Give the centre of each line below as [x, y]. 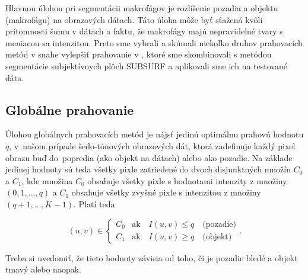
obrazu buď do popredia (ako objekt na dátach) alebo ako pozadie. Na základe [149, 157]
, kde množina [47, 180]
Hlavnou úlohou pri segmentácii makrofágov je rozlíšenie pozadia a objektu [142, 8]
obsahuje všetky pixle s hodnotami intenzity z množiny [187, 180]
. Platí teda [94, 203]
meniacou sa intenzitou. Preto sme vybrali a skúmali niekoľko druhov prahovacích [154, 42]
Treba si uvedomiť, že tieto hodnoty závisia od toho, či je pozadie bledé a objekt [152, 257]
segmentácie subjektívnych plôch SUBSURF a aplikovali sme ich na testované [146, 65]
